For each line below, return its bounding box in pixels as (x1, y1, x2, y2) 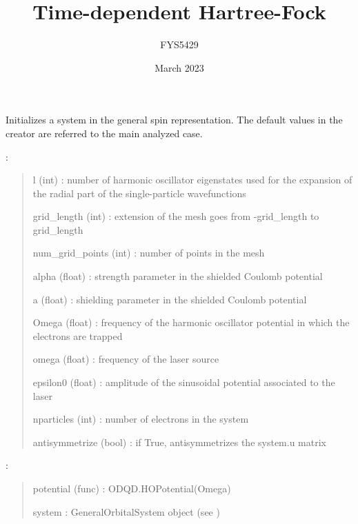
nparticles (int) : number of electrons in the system (32, 412, 249, 426)
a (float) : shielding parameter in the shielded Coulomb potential (32, 292, 307, 306)
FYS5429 (160, 37, 199, 52)
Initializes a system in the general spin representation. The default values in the (6, 112, 343, 127)
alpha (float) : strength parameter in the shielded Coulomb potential (32, 269, 323, 283)
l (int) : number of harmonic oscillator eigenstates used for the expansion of (32, 172, 352, 187)
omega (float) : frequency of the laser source (32, 352, 219, 366)
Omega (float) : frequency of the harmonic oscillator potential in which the (32, 315, 350, 330)
